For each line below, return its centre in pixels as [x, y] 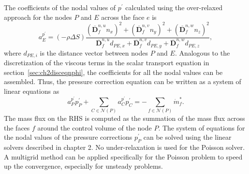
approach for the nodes [38, 17]
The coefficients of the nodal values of [60, 7]
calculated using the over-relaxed [174, 7]
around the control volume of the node [95, 127]
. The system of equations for [202, 127]
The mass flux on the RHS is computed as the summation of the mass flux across [124, 118]
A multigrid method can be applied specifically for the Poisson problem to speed [123, 156]
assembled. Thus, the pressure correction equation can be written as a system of [123, 81]
